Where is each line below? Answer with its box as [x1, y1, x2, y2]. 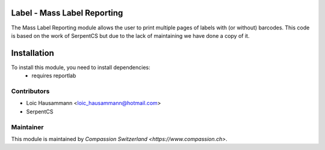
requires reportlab [31, 72, 76, 79]
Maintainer [11, 123, 44, 131]
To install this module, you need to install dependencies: [11, 64, 150, 71]
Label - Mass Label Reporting [11, 8, 123, 18]
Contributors [11, 87, 50, 95]
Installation [11, 48, 54, 58]
